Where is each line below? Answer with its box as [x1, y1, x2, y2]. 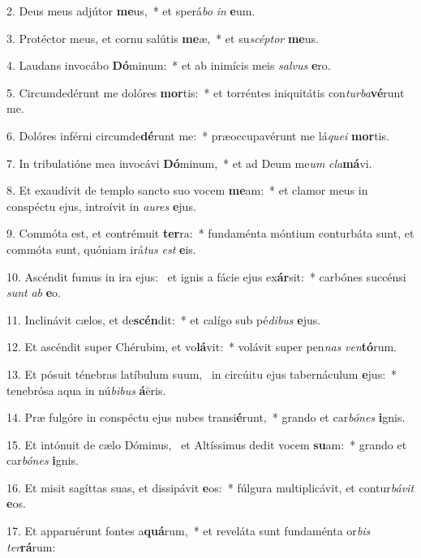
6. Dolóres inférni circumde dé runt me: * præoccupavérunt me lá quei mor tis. [6, 127, 389, 144]
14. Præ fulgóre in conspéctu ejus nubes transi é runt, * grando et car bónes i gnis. [6, 409, 406, 426]
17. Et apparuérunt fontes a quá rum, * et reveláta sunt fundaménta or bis [6, 522, 371, 539]
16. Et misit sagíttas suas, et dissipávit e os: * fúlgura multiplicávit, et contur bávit [6, 479, 415, 496]
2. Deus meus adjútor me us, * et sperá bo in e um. [6, 2, 256, 19]
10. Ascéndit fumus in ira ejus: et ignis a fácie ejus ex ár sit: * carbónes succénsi [6, 268, 406, 285]
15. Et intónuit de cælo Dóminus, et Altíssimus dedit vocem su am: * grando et [6, 436, 407, 453]
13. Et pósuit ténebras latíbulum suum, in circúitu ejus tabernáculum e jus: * [6, 365, 397, 382]
